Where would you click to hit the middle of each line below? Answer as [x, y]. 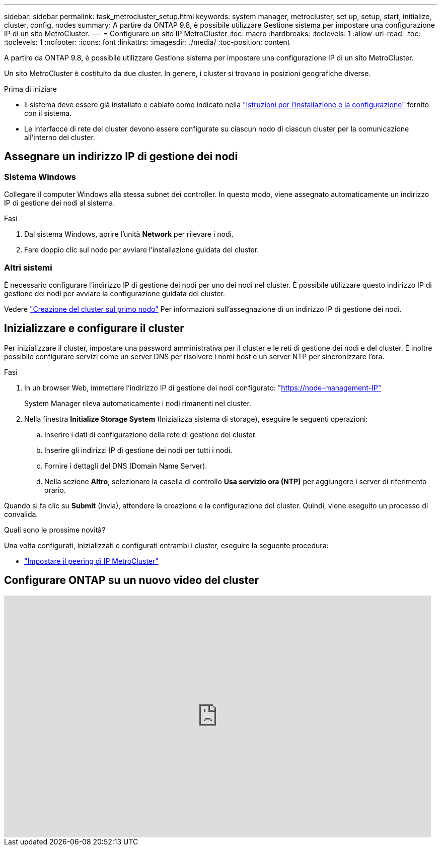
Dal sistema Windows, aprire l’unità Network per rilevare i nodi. [129, 234]
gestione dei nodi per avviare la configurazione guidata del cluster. [115, 293]
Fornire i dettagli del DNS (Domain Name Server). [126, 466]
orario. [55, 490]
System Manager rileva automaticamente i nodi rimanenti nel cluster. [138, 403]
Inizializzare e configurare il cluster [94, 329]
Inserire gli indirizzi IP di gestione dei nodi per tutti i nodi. [138, 450]
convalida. [21, 514]
